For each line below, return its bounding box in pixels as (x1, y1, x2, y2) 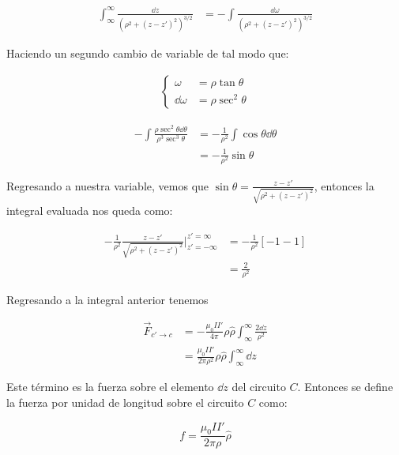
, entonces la (314, 177, 375, 194)
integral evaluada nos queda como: (6, 202, 173, 219)
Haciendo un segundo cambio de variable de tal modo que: (6, 45, 289, 62)
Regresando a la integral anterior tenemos (6, 291, 209, 307)
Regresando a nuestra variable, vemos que (6, 177, 209, 194)
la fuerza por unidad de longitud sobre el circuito (6, 394, 244, 411)
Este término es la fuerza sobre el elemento (6, 378, 214, 395)
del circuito (231, 378, 286, 395)
